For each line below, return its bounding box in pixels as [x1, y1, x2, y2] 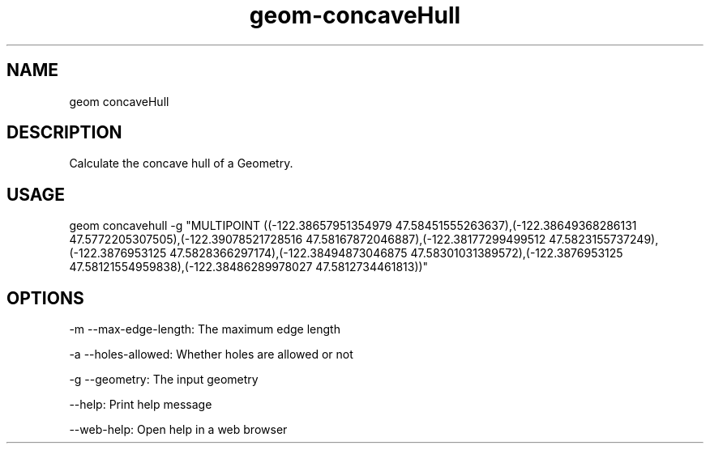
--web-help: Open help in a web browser [69, 422, 288, 437]
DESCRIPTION [6, 122, 122, 143]
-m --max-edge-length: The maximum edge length [69, 322, 340, 337]
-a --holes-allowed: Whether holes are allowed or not [69, 347, 353, 362]
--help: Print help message [69, 397, 212, 412]
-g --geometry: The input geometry [69, 372, 259, 387]
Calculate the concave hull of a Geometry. [69, 156, 293, 171]
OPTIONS [6, 287, 84, 308]
